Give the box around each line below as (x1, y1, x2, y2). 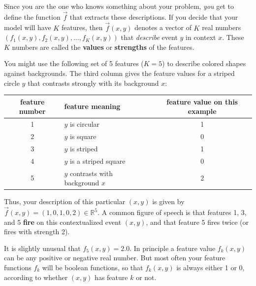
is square (70, 131, 96, 141)
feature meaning (64, 101, 121, 111)
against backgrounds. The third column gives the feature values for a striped (4, 68, 235, 78)
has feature (95, 272, 128, 282)
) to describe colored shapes (162, 58, 246, 69)
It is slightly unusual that (4, 243, 81, 253)
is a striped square (70, 155, 126, 166)
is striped (70, 143, 98, 153)
